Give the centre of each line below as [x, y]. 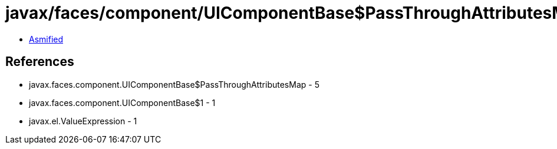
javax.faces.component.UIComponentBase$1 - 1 [122, 102]
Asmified [46, 39]
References [40, 62]
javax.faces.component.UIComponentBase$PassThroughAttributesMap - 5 [174, 84]
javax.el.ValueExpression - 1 [83, 121]
